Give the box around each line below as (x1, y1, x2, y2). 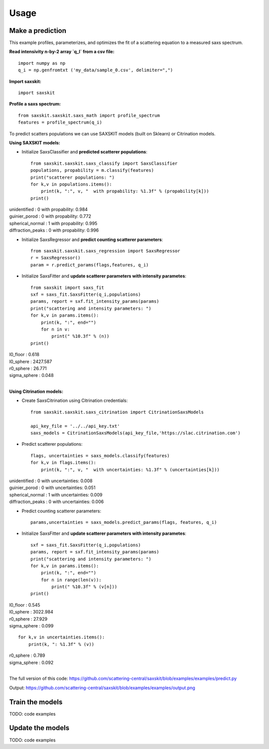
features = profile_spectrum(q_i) (18, 120, 102, 125)
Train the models (9, 698, 63, 706)
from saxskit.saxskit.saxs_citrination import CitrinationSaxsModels (30, 409, 204, 415)
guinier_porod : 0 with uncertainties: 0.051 (9, 485, 96, 491)
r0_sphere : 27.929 (9, 616, 47, 622)
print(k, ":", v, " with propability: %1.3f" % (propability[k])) (40, 188, 209, 194)
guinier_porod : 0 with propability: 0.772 (9, 213, 92, 219)
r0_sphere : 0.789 (9, 652, 45, 658)
